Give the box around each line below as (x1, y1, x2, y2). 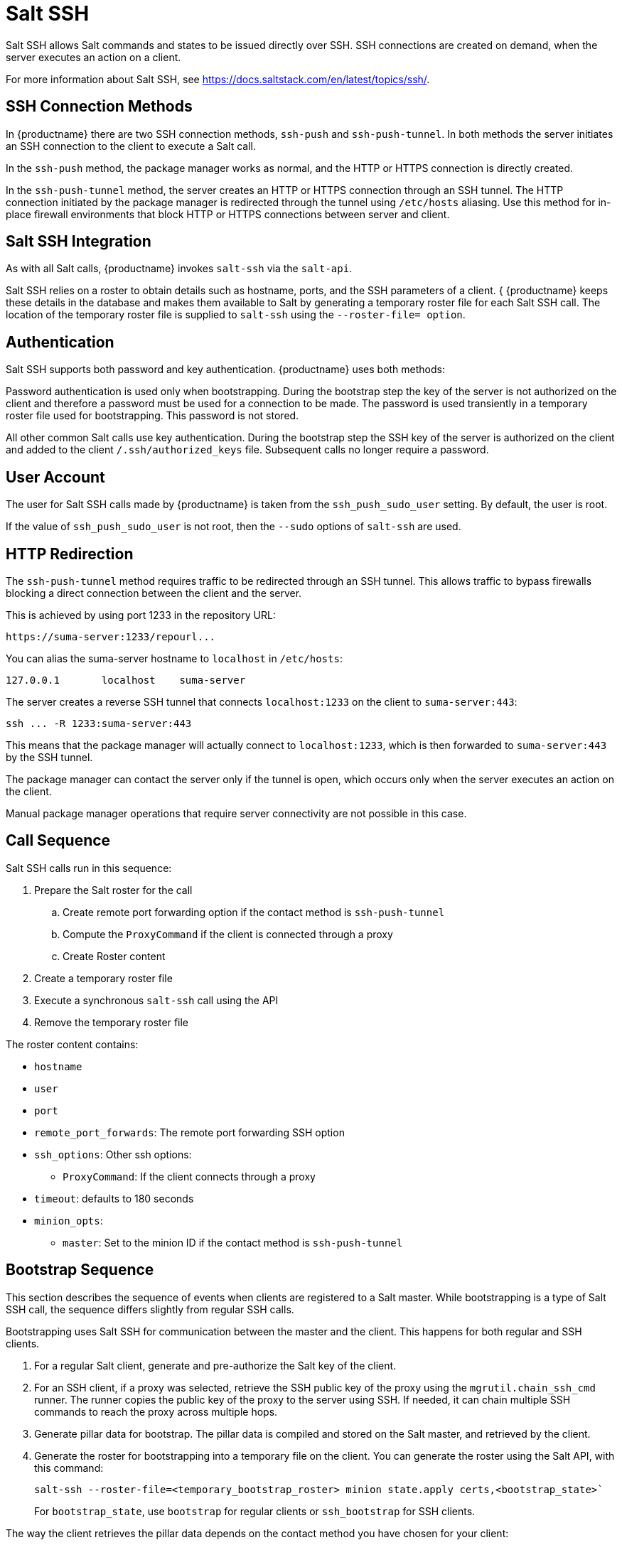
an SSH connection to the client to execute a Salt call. (6, 139, 257, 152)
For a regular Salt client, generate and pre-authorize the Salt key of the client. (34, 1359, 397, 1372)
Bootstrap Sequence (6, 1261, 154, 1279)
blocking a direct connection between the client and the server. (6, 586, 302, 599)
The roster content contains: (6, 1038, 139, 1050)
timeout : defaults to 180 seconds (34, 1192, 194, 1205)
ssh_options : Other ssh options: (34, 1148, 192, 1161)
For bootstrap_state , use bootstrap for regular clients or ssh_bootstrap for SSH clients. (34, 1504, 476, 1517)
